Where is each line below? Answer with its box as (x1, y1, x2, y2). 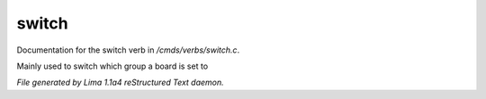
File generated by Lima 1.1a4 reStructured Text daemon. (16, 77, 224, 88)
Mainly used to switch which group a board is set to (16, 61, 209, 71)
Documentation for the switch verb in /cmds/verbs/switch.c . (16, 45, 240, 55)
